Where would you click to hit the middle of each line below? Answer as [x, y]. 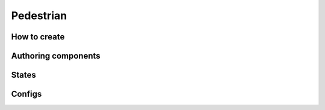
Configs [26, 94]
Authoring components [56, 56]
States [23, 75]
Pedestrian [39, 16]
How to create [38, 37]
